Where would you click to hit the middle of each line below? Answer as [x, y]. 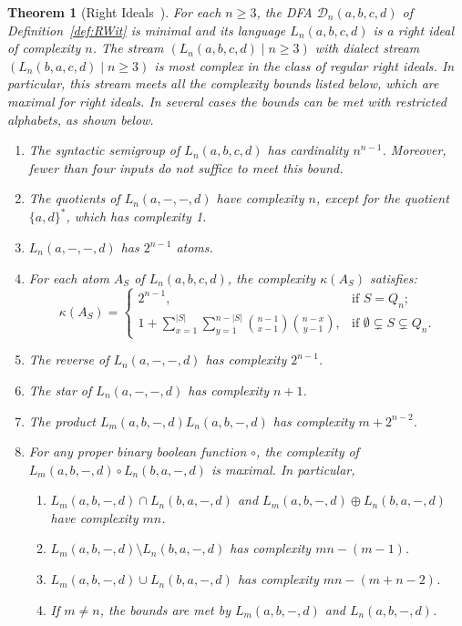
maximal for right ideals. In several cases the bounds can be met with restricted [227, 101]
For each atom [69, 277]
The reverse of [69, 359]
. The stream [128, 48]
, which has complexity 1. [136, 216]
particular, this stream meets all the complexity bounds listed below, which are [223, 83]
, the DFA [284, 12]
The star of [60, 390]
